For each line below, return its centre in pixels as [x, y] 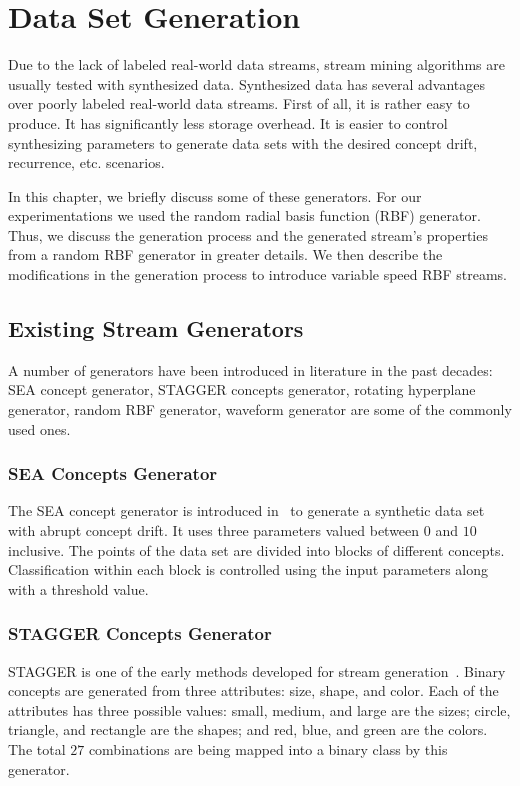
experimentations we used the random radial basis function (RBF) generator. [244, 215]
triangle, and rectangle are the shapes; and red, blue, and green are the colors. [248, 729]
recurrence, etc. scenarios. [86, 162]
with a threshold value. [78, 588]
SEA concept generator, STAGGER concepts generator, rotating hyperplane [242, 389]
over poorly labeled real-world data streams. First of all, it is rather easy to [239, 103]
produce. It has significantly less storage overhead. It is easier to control [228, 122]
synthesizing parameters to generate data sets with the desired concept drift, [243, 142]
